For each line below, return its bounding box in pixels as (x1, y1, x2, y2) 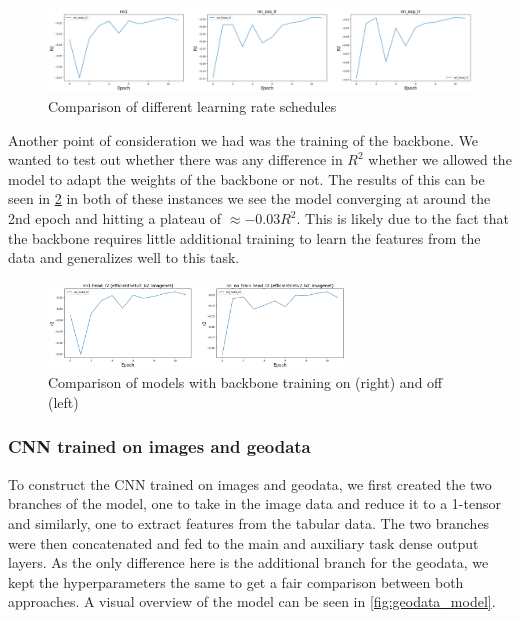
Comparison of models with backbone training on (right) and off (48, 372, 443, 393)
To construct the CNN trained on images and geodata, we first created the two (8, 473, 492, 494)
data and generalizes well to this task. (8, 247, 240, 268)
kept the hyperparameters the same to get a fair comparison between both (8, 571, 464, 592)
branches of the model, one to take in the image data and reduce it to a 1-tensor (8, 493, 501, 514)
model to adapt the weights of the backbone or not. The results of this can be (8, 168, 485, 189)
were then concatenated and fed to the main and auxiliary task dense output (8, 532, 479, 553)
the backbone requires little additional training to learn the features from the (8, 227, 481, 248)
